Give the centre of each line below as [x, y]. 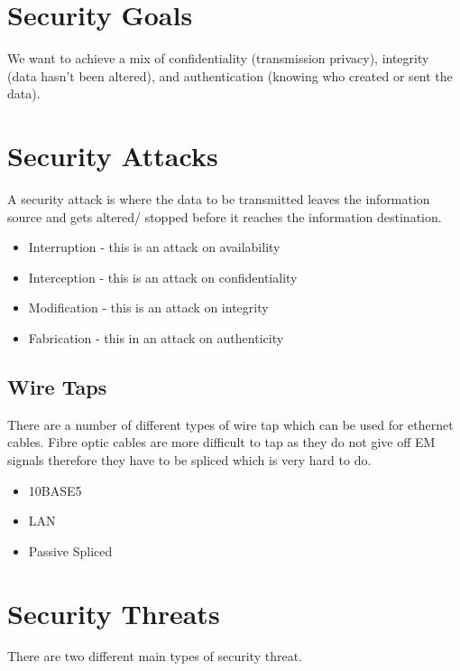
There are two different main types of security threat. [155, 656]
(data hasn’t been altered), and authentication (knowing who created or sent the [230, 75]
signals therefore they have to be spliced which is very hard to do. [189, 459]
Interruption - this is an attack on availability [154, 247]
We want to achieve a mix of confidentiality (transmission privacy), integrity [218, 58]
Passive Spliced [70, 550]
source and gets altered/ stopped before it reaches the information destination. [225, 216]
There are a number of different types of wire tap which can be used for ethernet [230, 424]
